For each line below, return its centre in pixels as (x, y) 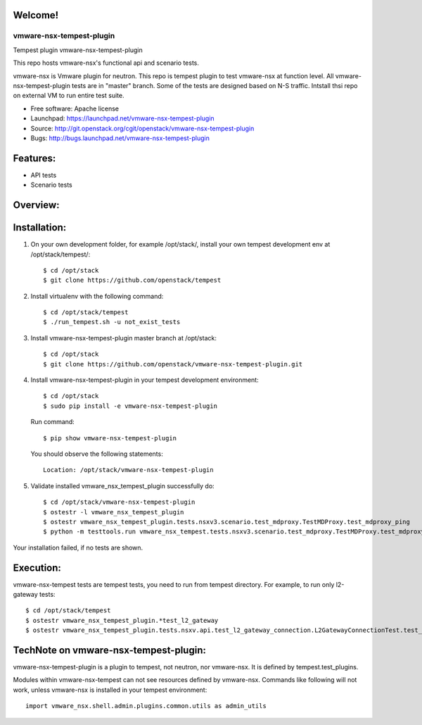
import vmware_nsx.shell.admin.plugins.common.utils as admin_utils (146, 706)
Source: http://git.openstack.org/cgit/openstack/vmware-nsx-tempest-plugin (142, 128)
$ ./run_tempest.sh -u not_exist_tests (112, 322)
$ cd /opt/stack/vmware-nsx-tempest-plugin (119, 502)
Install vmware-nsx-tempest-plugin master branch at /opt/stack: (124, 337)
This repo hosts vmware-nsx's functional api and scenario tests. (106, 63)
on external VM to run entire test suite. (69, 96)
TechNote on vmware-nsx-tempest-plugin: (110, 650)
